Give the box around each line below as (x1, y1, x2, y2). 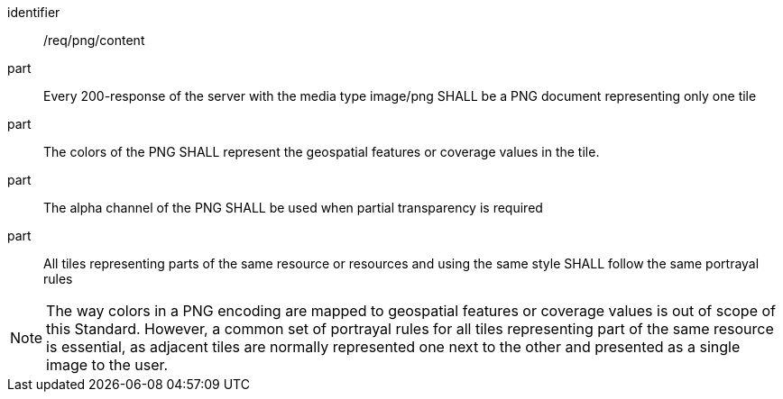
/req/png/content (43, 32, 145, 48)
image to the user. (46, 356, 169, 374)
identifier (7, 5, 60, 20)
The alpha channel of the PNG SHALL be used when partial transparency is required (43, 200, 543, 215)
